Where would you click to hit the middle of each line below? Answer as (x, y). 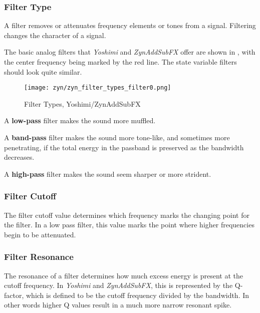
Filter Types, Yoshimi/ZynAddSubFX (82, 103)
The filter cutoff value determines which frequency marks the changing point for (127, 215)
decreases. (19, 157)
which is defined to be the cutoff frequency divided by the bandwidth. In (138, 295)
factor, (14, 295)
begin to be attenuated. (40, 234)
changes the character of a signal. (55, 35)
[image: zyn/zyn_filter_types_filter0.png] (98, 88)
